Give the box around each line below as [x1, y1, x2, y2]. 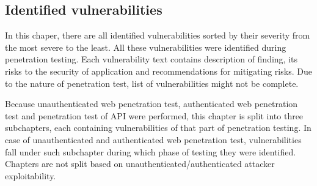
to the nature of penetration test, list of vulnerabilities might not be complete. [5, 76, 299, 89]
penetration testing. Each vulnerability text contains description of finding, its [5, 53, 298, 65]
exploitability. [5, 169, 56, 182]
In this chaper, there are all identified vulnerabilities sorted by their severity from [5, 29, 310, 42]
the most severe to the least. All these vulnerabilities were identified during [5, 40, 286, 53]
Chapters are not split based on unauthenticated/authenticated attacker [5, 157, 275, 170]
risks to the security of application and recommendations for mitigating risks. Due [5, 64, 312, 77]
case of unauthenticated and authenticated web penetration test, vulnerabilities [5, 133, 302, 146]
